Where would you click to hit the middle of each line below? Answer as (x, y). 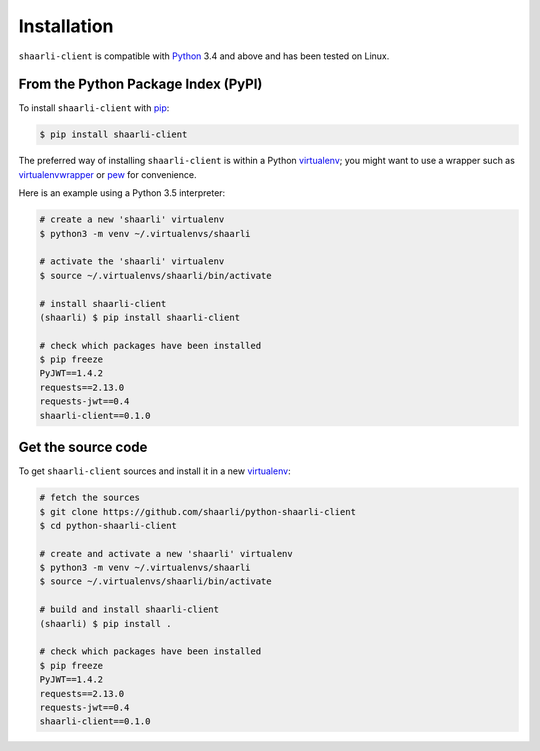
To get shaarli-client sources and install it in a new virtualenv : (154, 471)
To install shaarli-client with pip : (94, 108)
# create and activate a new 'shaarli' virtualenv (166, 553)
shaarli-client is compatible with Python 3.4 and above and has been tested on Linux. (204, 56)
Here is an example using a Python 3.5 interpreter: (122, 193)
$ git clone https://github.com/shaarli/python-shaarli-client (198, 511)
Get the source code (83, 447)
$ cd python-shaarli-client (108, 525)
